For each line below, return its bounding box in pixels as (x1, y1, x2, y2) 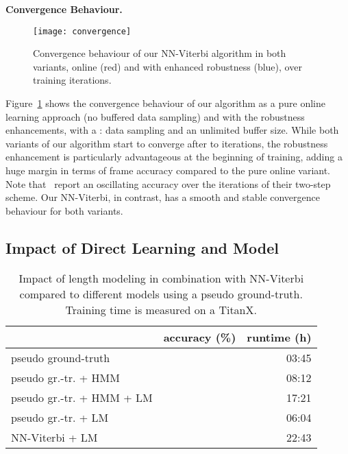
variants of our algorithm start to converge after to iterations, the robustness (5, 136, 328, 150)
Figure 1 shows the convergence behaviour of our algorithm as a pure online (5, 96, 325, 110)
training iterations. (33, 73, 112, 87)
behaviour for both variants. (5, 203, 123, 217)
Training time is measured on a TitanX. (65, 301, 257, 318)
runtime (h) (247, 328, 312, 345)
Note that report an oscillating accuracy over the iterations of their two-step (5, 176, 331, 191)
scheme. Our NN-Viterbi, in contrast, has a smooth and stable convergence (5, 190, 321, 204)
